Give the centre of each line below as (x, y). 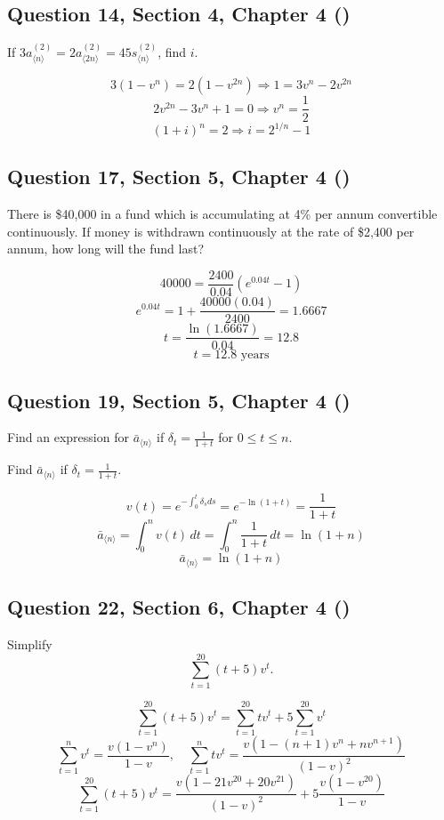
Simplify (30, 644)
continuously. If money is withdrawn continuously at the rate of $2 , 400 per (211, 231)
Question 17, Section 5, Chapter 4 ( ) (179, 177)
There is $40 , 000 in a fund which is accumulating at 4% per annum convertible (222, 214)
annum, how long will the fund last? (105, 249)
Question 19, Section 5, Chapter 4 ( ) (179, 400)
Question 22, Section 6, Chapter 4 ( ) (179, 607)
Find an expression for (68, 437)
